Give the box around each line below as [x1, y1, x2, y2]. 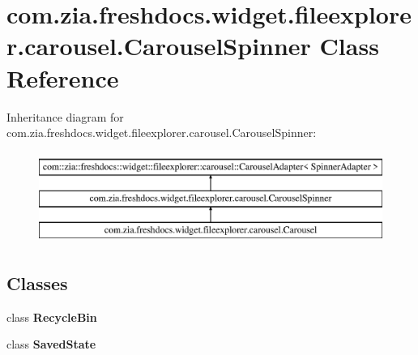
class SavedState [6, 336, 96, 353]
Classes [6, 271, 68, 296]
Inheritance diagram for [6, 108, 124, 125]
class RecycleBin [6, 308, 97, 325]
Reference [6, 61, 119, 94]
